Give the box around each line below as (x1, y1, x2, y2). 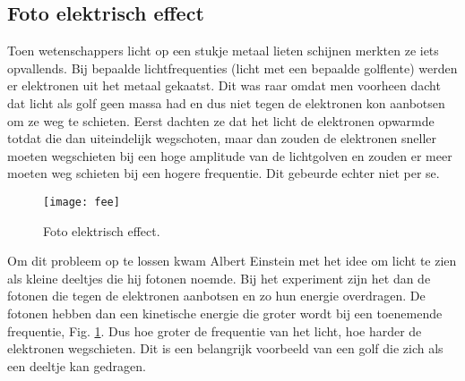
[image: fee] (43, 195, 120, 208)
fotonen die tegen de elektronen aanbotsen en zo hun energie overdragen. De (7, 286, 426, 305)
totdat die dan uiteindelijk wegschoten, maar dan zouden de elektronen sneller (7, 129, 437, 148)
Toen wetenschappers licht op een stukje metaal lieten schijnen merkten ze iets (7, 41, 439, 60)
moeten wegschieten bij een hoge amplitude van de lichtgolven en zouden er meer (7, 146, 452, 165)
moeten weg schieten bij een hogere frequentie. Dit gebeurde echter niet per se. (7, 164, 440, 182)
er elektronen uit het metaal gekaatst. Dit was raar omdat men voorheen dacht (7, 76, 441, 95)
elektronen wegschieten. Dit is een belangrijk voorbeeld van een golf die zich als (7, 339, 443, 358)
